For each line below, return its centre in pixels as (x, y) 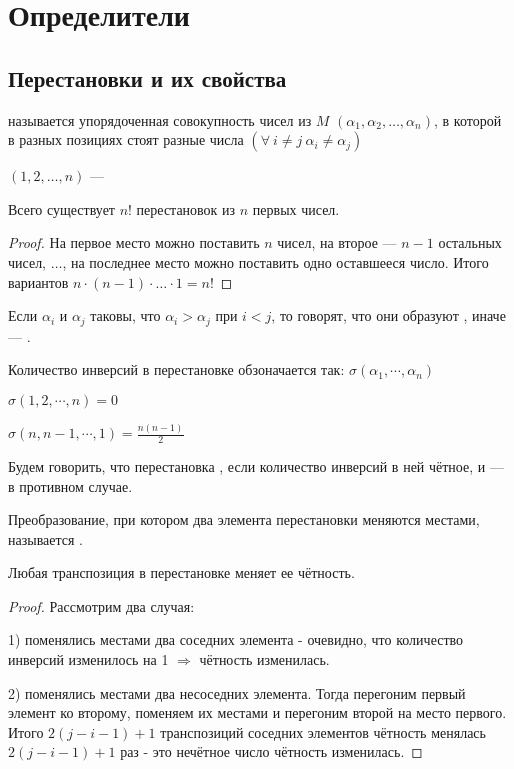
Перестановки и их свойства (147, 77)
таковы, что (125, 315)
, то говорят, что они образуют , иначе (388, 315)
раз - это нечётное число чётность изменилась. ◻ (271, 751)
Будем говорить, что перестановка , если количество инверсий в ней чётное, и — (256, 465)
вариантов (38, 281)
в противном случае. (70, 485)
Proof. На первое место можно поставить (134, 242)
